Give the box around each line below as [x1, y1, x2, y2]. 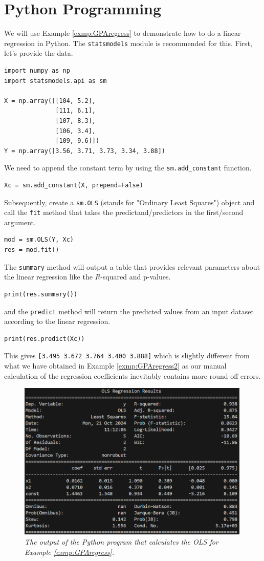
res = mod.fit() [4, 246, 59, 254]
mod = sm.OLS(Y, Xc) [4, 236, 74, 244]
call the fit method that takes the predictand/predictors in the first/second [4, 207, 244, 218]
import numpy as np [4, 67, 70, 74]
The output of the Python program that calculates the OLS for [25, 536, 218, 547]
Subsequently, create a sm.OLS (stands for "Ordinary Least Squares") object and [4, 197, 255, 207]
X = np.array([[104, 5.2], [4, 97, 96, 104]
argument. [4, 217, 36, 227]
